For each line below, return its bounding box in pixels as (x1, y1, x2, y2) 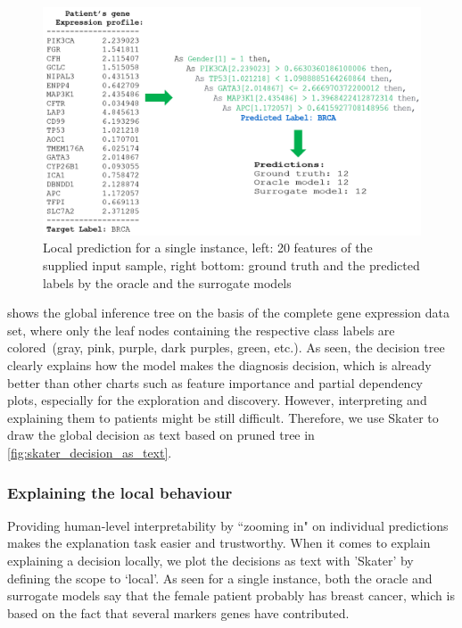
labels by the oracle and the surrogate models (43, 273, 292, 292)
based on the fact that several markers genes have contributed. (7, 603, 350, 622)
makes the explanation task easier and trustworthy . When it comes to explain (7, 533, 431, 552)
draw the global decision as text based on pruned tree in (7, 426, 315, 444)
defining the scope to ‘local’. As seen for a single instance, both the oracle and (7, 568, 433, 587)
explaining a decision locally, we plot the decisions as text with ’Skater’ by (7, 551, 414, 570)
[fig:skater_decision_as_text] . (7, 443, 172, 462)
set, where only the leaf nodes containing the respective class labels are (7, 320, 395, 339)
